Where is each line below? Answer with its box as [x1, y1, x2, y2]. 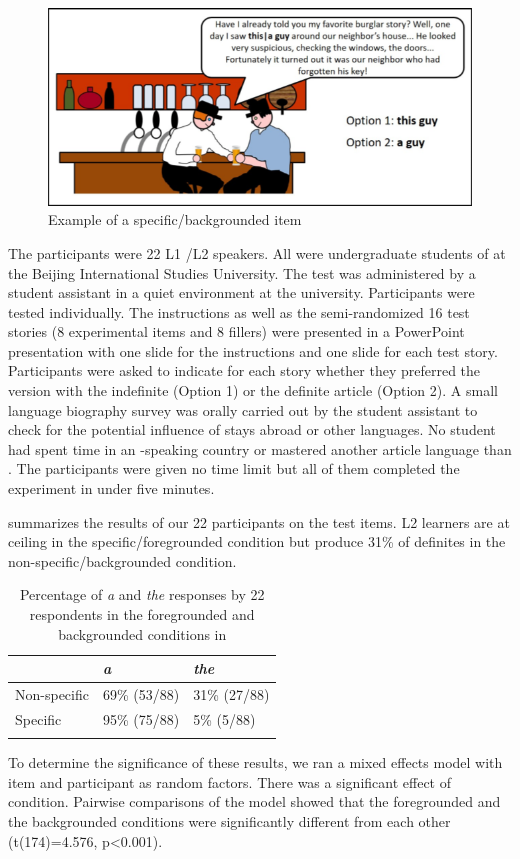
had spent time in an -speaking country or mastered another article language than [8, 438, 512, 459]
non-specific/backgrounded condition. [8, 550, 237, 571]
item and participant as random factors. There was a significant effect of [8, 771, 451, 792]
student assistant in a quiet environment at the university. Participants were [8, 282, 475, 303]
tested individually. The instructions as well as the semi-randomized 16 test [8, 301, 470, 322]
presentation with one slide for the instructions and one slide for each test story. [8, 340, 498, 361]
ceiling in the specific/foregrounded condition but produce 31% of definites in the [8, 531, 506, 552]
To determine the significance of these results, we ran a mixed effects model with [8, 752, 503, 773]
